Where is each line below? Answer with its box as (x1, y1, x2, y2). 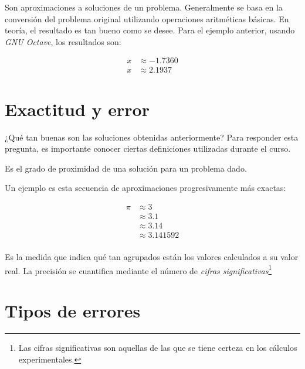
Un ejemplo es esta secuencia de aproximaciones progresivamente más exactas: (5, 182, 286, 194)
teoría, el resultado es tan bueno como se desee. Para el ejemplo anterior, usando (5, 24, 295, 36)
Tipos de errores (5, 299, 141, 323)
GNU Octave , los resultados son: (5, 35, 121, 47)
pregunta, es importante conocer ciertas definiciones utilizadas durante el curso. (5, 142, 291, 155)
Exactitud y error (5, 97, 150, 121)
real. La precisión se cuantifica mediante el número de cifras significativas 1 (5, 262, 272, 276)
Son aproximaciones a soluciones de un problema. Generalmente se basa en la (5, 1, 283, 13)
